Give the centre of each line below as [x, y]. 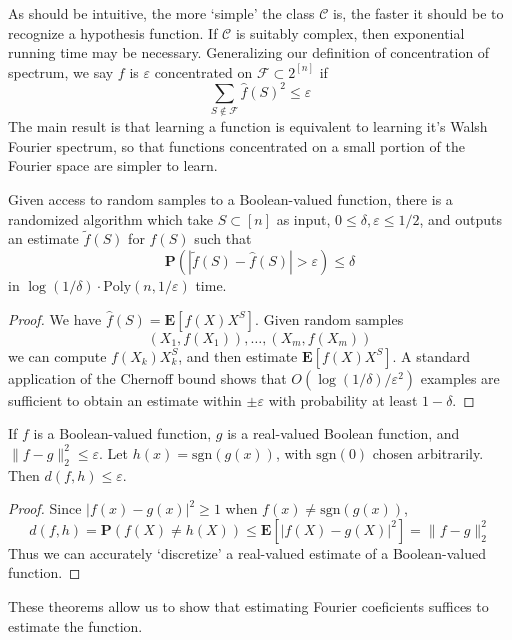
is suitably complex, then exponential [350, 32]
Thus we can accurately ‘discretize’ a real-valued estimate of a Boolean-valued [247, 552]
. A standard [431, 355]
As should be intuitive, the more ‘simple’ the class [161, 13]
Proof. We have [55, 318]
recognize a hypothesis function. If [113, 32]
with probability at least [343, 399]
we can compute [57, 355]
